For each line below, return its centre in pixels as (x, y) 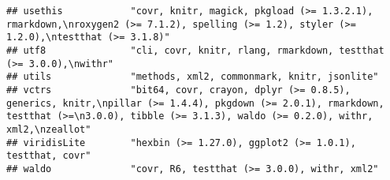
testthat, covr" (49, 156)
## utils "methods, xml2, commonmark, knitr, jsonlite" (193, 77)
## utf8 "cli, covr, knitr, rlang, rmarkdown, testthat (195, 50)
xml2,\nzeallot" (49, 129)
